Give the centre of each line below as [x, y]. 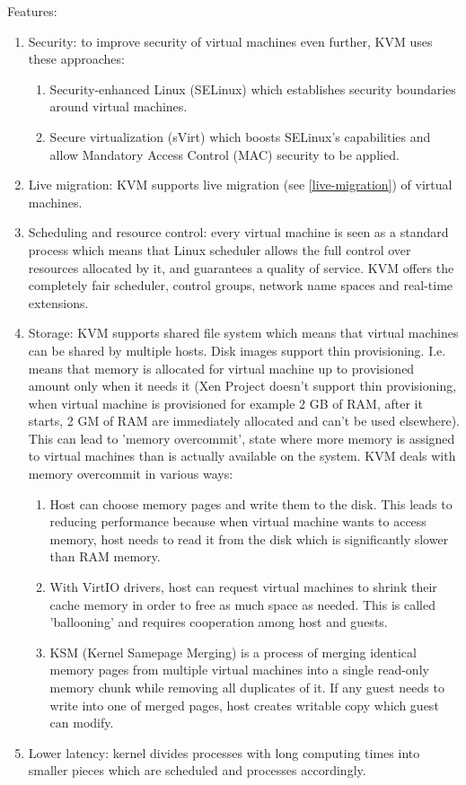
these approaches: [76, 59]
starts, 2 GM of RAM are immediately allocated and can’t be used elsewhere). [244, 421]
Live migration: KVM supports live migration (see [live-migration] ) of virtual [240, 185]
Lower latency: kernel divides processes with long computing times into [224, 752]
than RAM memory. [105, 556]
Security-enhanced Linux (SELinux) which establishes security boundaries [253, 88]
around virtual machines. [119, 106]
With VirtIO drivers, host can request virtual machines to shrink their [243, 587]
